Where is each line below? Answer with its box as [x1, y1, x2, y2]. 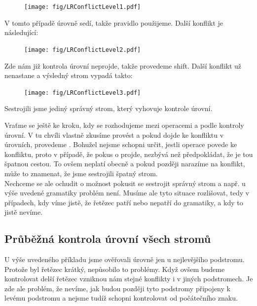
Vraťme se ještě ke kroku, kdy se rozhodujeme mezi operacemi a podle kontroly [4, 119, 244, 130]
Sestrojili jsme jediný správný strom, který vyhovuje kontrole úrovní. [4, 103, 213, 114]
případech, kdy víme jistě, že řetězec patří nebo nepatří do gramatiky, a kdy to [4, 197, 243, 207]
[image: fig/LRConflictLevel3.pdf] [24, 89, 141, 96]
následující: [4, 27, 38, 38]
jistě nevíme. [4, 207, 43, 217]
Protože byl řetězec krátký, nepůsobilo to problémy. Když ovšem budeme [4, 264, 225, 274]
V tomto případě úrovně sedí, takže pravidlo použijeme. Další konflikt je [4, 17, 223, 28]
